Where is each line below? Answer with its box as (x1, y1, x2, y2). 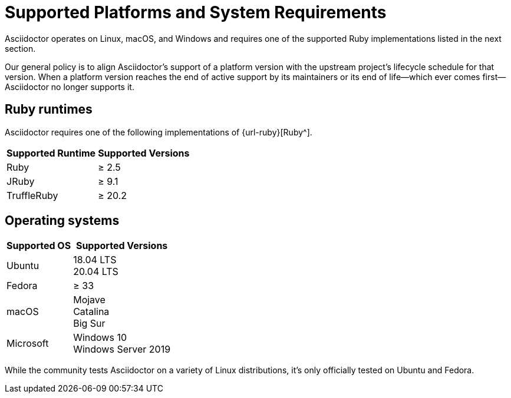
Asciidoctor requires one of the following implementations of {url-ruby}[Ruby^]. (5, 127, 312, 137)
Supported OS (6, 240, 71, 252)
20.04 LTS (73, 266, 118, 278)
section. (5, 43, 36, 54)
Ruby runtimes (5, 102, 93, 117)
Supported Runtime (6, 147, 96, 159)
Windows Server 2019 (73, 343, 171, 356)
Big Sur (73, 317, 106, 330)
